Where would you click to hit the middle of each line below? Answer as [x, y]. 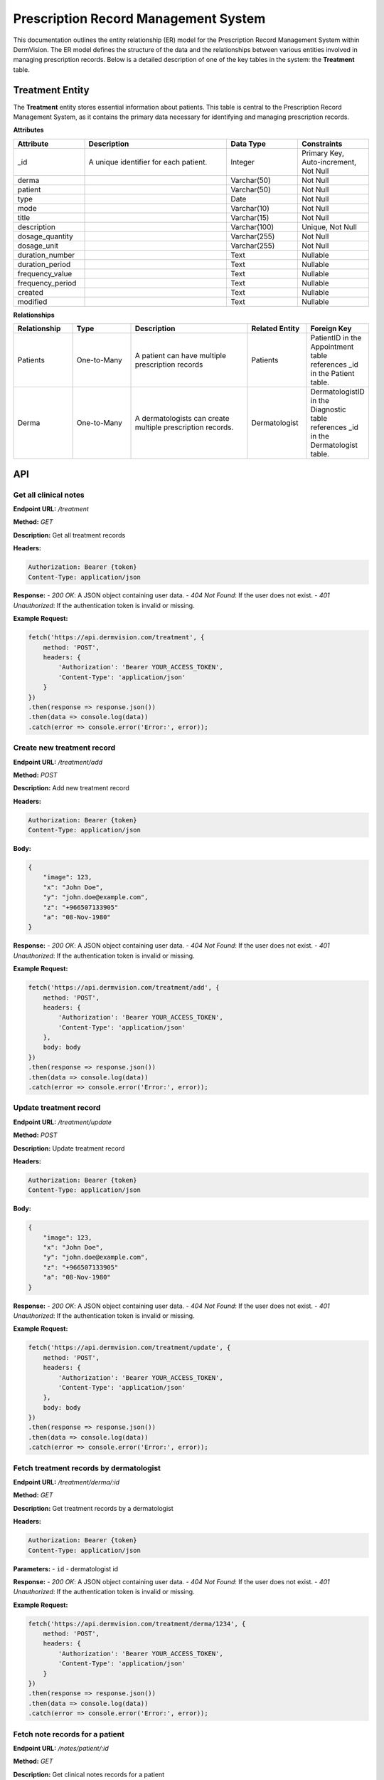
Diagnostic [328, 409]
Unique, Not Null [329, 226]
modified [32, 301]
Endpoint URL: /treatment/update [63, 1122]
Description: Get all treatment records [69, 535]
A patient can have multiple [181, 356]
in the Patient [332, 374]
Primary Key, [322, 153]
